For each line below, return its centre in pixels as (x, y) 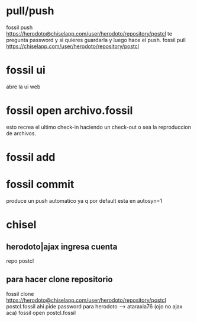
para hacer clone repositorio (59, 280)
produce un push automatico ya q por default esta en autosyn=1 (84, 200)
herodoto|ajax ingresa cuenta (62, 246)
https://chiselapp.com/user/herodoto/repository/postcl (72, 46)
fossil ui (26, 70)
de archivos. (21, 133)
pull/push (30, 11)
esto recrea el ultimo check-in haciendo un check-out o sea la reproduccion (98, 127)
